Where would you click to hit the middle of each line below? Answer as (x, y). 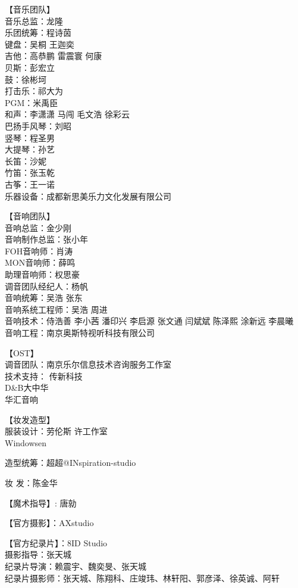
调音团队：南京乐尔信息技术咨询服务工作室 (88, 364)
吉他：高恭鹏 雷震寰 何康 (54, 56)
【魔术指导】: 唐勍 (41, 503)
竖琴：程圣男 (30, 137)
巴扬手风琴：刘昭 (38, 125)
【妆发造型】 (30, 419)
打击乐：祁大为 (34, 91)
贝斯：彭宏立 (30, 67)
